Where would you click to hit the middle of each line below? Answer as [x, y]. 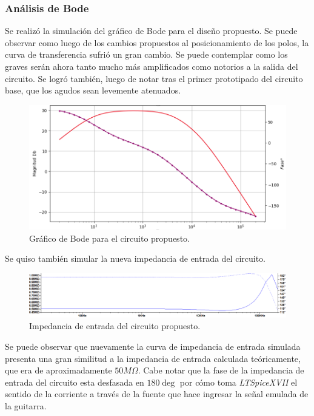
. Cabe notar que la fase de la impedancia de [221, 370]
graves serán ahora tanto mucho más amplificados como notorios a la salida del [152, 66]
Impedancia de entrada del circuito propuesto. [115, 326]
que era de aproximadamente [58, 370]
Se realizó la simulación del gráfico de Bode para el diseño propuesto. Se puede [151, 31]
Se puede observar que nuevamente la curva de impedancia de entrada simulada [153, 346]
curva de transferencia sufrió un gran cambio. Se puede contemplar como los [146, 54]
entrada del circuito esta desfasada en [75, 382]
